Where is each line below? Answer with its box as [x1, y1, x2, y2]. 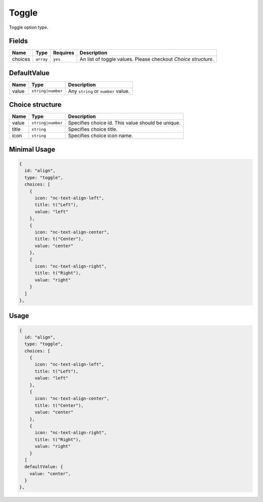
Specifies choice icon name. [68, 132, 133, 139]
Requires [53, 49, 75, 56]
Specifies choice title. [68, 126, 118, 133]
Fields [9, 37, 28, 45]
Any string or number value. [68, 88, 130, 95]
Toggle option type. [9, 24, 49, 30]
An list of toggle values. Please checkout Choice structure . [79, 56, 214, 63]
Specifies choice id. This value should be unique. [68, 119, 181, 126]
